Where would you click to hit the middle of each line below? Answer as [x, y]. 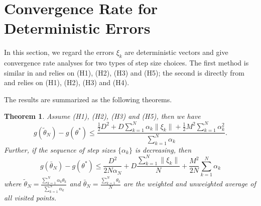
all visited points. [30, 197]
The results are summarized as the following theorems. [88, 99]
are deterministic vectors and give [176, 52]
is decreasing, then [163, 149]
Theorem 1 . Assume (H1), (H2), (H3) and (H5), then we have [102, 116]
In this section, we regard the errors [59, 52]
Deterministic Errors [77, 28]
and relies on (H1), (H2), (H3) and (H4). [67, 82]
